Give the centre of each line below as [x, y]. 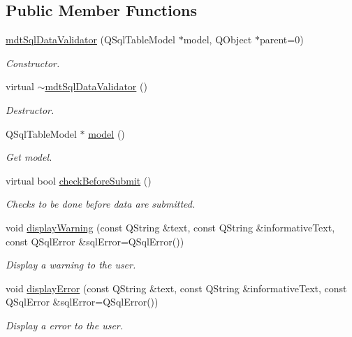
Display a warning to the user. [71, 265]
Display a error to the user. [65, 325]
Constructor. [33, 63]
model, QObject [218, 40]
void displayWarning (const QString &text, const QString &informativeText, [170, 227]
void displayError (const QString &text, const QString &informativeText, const [176, 288]
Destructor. [30, 109]
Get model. [29, 157]
